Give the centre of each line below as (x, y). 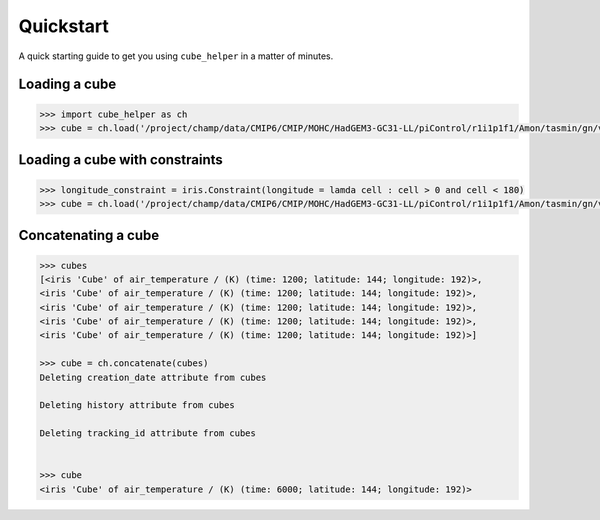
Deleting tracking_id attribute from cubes (148, 433)
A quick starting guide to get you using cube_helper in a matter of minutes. (176, 56)
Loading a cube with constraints (121, 160)
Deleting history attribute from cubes (137, 405)
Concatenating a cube (89, 235)
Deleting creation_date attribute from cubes (153, 377)
